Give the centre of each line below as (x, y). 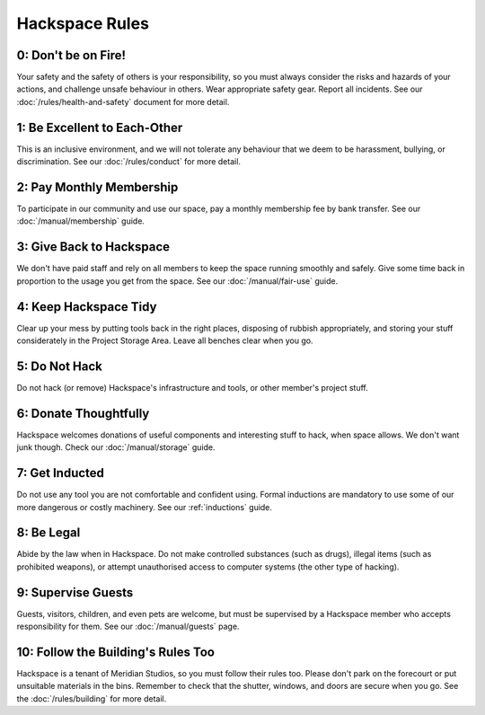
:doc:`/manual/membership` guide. (81, 221)
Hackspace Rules (83, 23)
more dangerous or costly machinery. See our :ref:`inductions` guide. (145, 507)
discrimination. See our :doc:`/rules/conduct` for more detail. (129, 162)
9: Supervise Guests (75, 592)
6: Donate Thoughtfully (83, 413)
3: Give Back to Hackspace (93, 247)
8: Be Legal (48, 533)
